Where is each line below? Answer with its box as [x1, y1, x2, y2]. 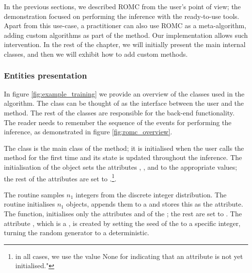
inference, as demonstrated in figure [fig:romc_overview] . [4, 127, 173, 137]
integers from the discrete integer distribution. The [76, 189, 227, 199]
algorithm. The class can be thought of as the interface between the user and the [4, 98, 244, 108]
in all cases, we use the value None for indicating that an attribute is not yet [15, 251, 243, 261]
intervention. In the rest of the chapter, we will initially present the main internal [4, 39, 246, 49]
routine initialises [4, 199, 55, 209]
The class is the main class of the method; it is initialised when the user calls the [4, 143, 244, 153]
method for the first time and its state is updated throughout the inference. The [4, 152, 242, 162]
